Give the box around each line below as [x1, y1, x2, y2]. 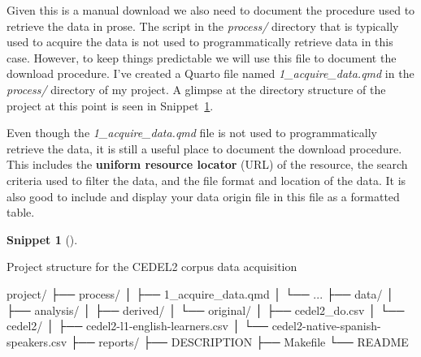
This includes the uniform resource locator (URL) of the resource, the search [7, 156, 408, 173]
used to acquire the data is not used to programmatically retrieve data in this [7, 33, 393, 50]
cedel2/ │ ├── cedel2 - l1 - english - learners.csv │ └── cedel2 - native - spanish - [7, 317, 381, 334]
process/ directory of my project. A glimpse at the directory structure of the [7, 80, 386, 97]
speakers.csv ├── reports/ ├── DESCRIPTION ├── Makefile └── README [7, 333, 409, 350]
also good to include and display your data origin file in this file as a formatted [7, 187, 400, 204]
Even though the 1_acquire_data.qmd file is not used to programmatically [7, 124, 378, 141]
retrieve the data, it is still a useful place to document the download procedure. [7, 140, 402, 157]
